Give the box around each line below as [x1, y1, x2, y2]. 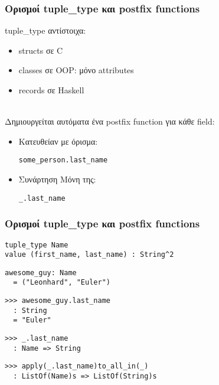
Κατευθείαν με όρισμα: [18, 135, 98, 147]
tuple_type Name [5, 240, 68, 249]
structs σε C [18, 44, 63, 56]
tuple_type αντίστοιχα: [5, 24, 86, 37]
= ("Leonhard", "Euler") [13, 278, 110, 287]
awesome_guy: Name [5, 268, 77, 277]
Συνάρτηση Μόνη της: [18, 173, 96, 185]
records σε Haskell [18, 84, 84, 96]
